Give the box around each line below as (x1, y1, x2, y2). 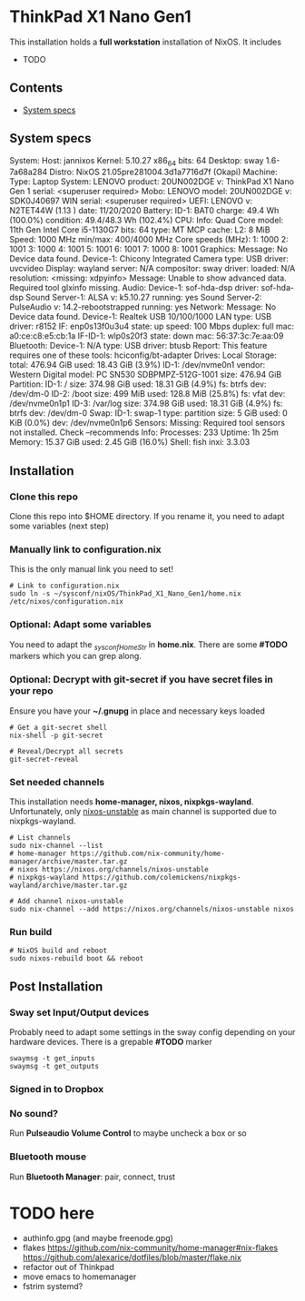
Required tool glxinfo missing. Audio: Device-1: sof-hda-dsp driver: (9, 282, 260, 293)
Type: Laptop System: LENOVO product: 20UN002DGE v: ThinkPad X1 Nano (9, 176, 295, 187)
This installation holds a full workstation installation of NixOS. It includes (9, 36, 281, 47)
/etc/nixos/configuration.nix (9, 597, 124, 606)
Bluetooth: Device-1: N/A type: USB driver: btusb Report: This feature (9, 340, 268, 351)
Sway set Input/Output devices (9, 1006, 150, 1019)
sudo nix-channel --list (9, 842, 103, 851)
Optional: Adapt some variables (9, 618, 152, 631)
